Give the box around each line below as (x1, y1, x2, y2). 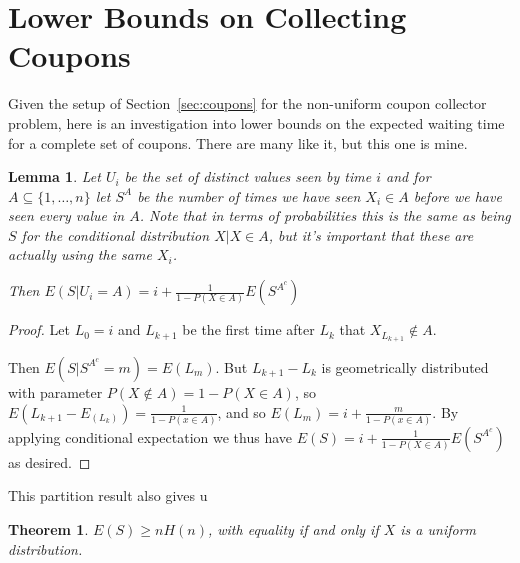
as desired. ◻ (8, 451, 91, 472)
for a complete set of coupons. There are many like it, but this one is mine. (8, 132, 468, 153)
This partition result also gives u (8, 485, 208, 506)
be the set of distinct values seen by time (124, 166, 372, 187)
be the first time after (182, 319, 315, 340)
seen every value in (8, 205, 125, 226)
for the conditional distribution (21, 224, 210, 245)
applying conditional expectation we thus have (8, 426, 292, 447)
